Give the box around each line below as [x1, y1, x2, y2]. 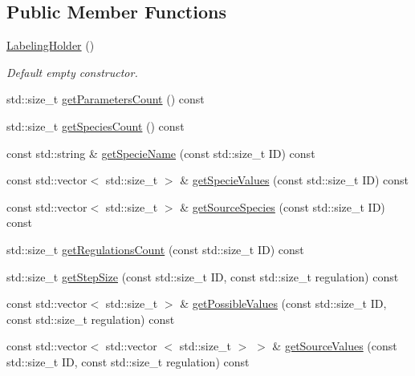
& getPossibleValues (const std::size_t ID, [180, 295, 387, 312]
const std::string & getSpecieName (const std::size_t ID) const [6, 144, 315, 161]
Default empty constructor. [6, 63, 138, 80]
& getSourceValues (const [272, 338, 397, 354]
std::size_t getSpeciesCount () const [6, 117, 185, 134]
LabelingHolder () [6, 37, 95, 54]
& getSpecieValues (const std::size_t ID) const [180, 172, 409, 188]
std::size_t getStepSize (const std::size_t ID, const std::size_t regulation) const [6, 268, 399, 285]
